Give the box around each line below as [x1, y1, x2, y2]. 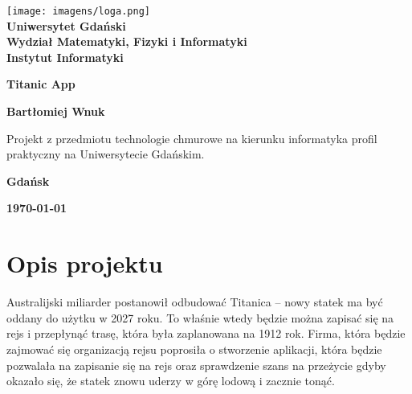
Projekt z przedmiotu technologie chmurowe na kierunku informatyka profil [6, 129, 377, 146]
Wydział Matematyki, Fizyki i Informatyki [6, 33, 247, 50]
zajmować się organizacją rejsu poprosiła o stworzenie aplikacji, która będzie [6, 340, 382, 357]
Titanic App [6, 76, 75, 92]
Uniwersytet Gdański [6, 17, 126, 34]
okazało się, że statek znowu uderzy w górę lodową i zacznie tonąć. [6, 372, 335, 389]
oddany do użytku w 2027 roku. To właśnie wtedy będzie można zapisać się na [6, 309, 394, 326]
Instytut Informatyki [6, 48, 124, 65]
